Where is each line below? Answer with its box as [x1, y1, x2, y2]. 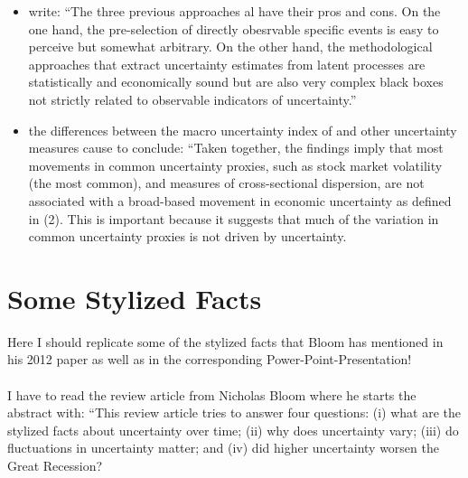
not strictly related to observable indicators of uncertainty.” [28, 89, 357, 108]
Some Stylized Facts [7, 279, 262, 316]
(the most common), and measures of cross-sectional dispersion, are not [28, 173, 425, 192]
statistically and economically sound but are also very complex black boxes [28, 72, 444, 91]
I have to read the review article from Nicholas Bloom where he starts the [7, 385, 417, 404]
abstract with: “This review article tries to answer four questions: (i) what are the [7, 403, 461, 422]
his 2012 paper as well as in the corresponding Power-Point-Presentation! [7, 350, 412, 369]
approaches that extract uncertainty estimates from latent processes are [28, 54, 426, 73]
